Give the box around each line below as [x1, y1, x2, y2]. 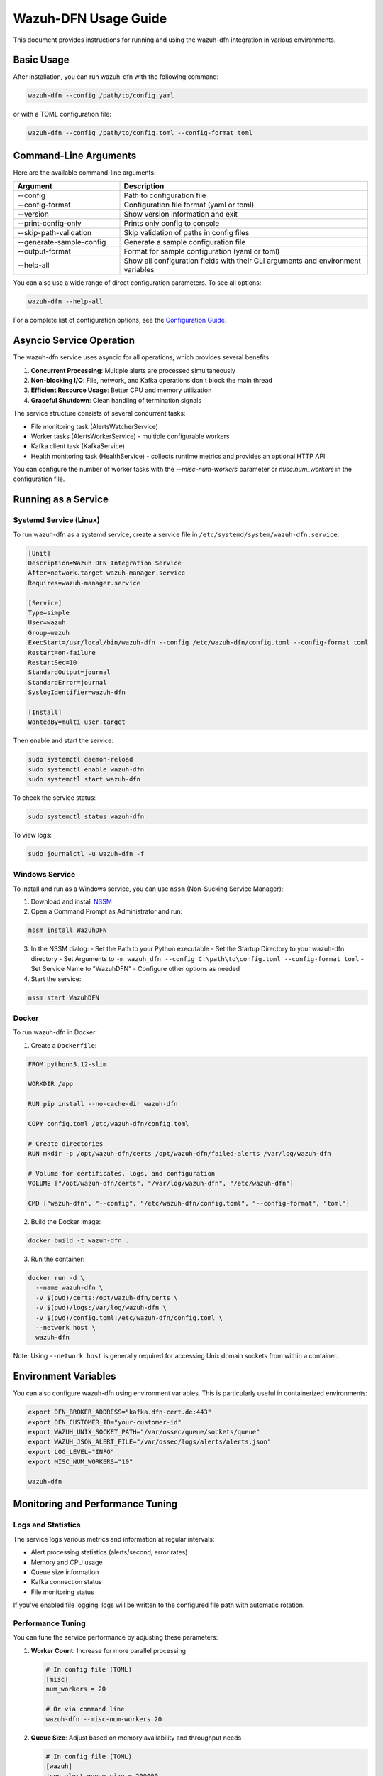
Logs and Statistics [13, 1520, 81, 1530]
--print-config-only [17, 219, 82, 229]
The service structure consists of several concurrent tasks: [13, 409, 186, 418]
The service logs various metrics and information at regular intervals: [13, 1534, 215, 1543]
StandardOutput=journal [28, 668, 111, 676]
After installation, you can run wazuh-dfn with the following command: [13, 72, 219, 81]
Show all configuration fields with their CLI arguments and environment [123, 256, 361, 266]
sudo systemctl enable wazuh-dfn [28, 765, 145, 774]
